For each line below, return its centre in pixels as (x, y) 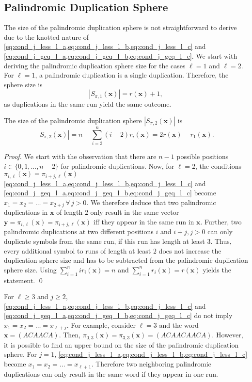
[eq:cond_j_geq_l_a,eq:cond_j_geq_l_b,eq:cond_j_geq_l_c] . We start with (121, 56)
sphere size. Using (30, 269)
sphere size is (23, 84)
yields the (217, 269)
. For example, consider (101, 325)
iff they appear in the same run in (144, 221)
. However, (228, 335)
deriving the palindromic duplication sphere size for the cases (95, 65)
